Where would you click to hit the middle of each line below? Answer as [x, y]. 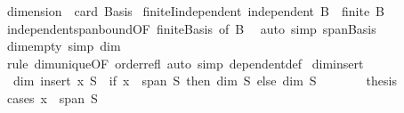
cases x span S [52, 97]
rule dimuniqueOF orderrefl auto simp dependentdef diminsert [185, 63]
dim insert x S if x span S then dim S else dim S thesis [205, 81]
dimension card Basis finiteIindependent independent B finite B [196, 11]
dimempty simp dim [64, 46]
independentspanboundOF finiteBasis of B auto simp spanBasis [191, 28]
